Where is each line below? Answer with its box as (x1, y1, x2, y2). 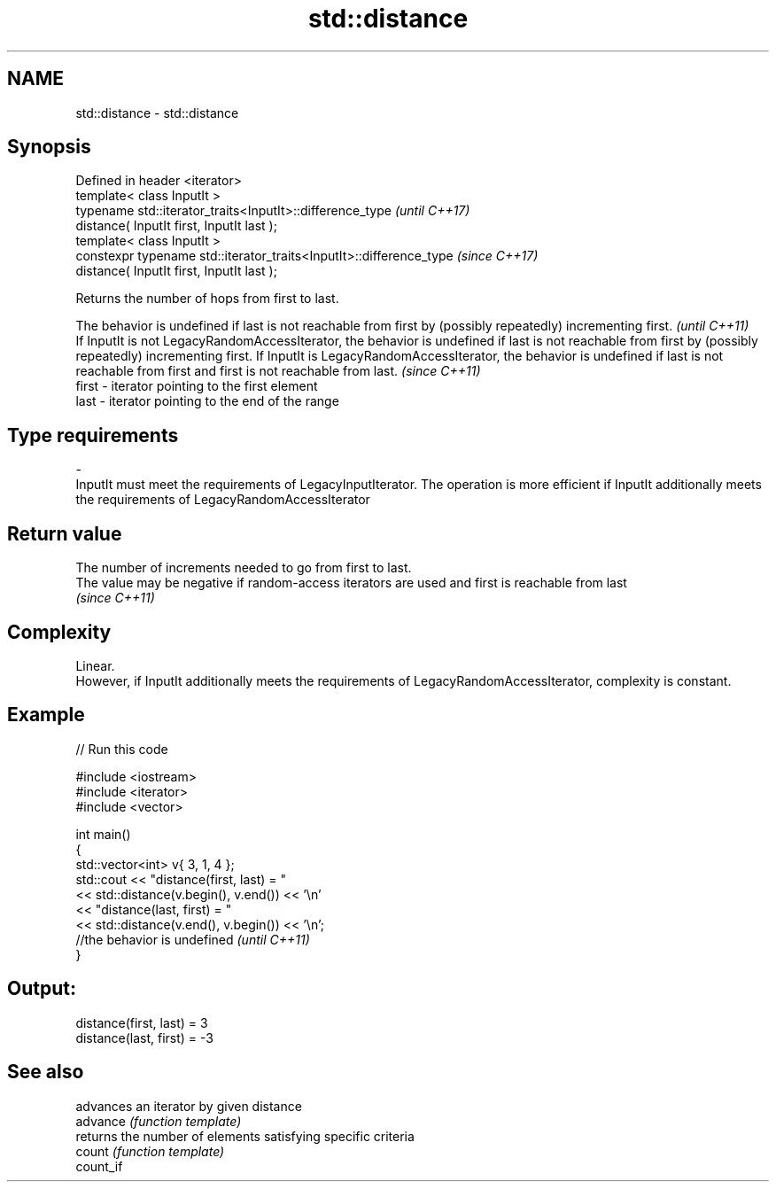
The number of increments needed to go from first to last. (75, 560, 412, 576)
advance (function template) (75, 1113, 242, 1129)
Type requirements (7, 424, 179, 447)
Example (7, 703, 85, 727)
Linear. (75, 657, 115, 673)
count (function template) (75, 1143, 225, 1159)
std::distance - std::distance (75, 105, 239, 120)
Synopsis (7, 136, 91, 159)
